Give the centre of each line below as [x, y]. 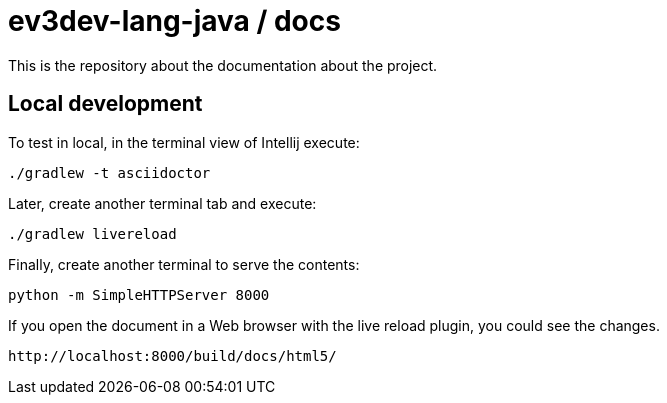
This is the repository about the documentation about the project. [223, 65]
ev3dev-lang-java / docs [174, 21]
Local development [105, 104]
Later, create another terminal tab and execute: [162, 203]
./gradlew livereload [92, 233]
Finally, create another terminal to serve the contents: [184, 264]
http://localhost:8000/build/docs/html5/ [172, 355]
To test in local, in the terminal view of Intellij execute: [184, 142]
